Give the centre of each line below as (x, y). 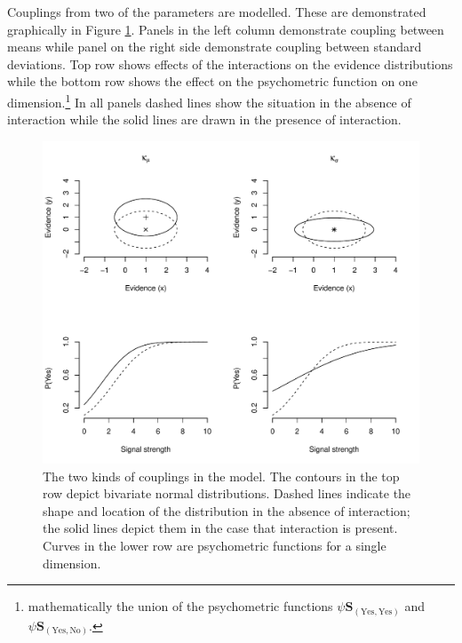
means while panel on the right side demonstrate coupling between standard (215, 47)
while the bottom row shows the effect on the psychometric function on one (212, 81)
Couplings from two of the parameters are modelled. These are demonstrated (217, 12)
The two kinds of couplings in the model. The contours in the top (221, 476)
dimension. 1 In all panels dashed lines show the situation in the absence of (209, 100)
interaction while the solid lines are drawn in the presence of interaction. (204, 119)
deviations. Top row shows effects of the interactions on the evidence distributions (230, 64)
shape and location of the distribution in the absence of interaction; (227, 510)
